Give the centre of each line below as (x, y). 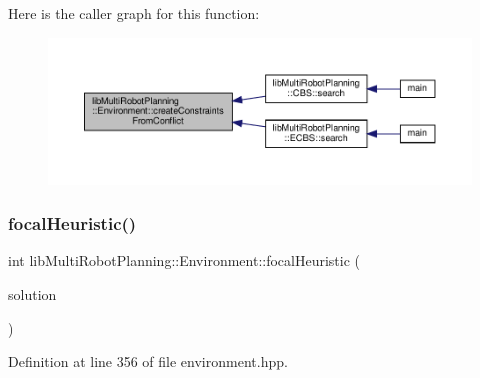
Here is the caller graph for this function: (134, 13)
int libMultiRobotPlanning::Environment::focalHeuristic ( (184, 260)
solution (32, 294)
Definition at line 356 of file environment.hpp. (148, 361)
